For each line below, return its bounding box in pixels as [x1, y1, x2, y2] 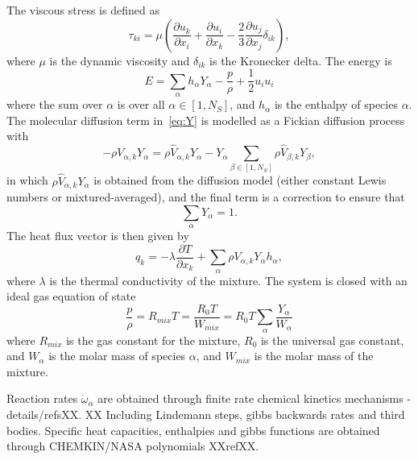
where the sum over [6, 96, 103, 113]
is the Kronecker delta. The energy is [209, 52, 392, 68]
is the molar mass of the [254, 347, 374, 364]
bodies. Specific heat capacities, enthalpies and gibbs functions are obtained [6, 421, 380, 438]
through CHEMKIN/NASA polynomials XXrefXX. [6, 437, 259, 454]
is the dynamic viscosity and [49, 52, 190, 68]
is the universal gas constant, [260, 331, 404, 348]
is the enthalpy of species [274, 96, 398, 113]
